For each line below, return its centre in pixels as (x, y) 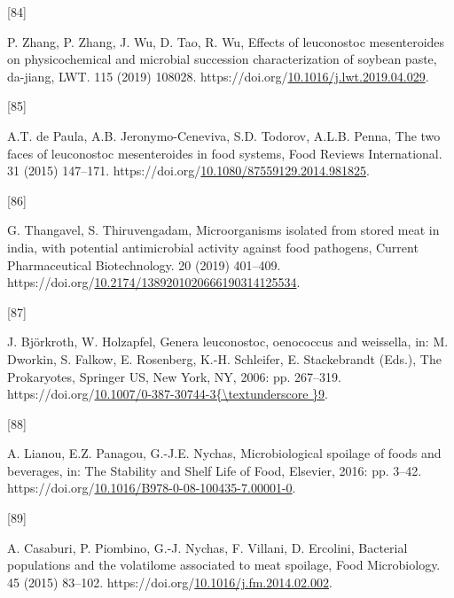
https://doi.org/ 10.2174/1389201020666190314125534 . (154, 282)
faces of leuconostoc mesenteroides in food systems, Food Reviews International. (225, 153)
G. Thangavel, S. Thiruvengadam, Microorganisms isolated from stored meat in (223, 230)
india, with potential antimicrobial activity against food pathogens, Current (213, 247)
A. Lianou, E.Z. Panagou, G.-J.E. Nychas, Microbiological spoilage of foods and (224, 453)
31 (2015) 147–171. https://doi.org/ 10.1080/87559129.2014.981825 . (188, 171)
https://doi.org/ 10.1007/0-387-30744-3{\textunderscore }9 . (168, 394)
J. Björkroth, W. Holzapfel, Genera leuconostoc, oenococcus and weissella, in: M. (228, 342)
